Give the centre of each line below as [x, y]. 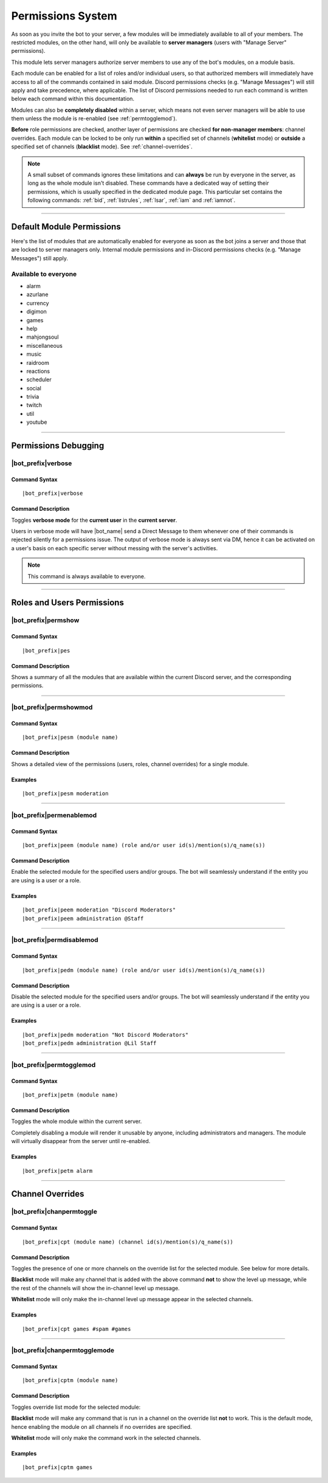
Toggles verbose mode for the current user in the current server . [94, 520]
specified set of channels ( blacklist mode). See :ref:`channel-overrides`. [102, 147]
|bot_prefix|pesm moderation [65, 794]
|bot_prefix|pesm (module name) [70, 738]
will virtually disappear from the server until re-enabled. [81, 1141]
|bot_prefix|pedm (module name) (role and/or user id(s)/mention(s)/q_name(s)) [144, 970]
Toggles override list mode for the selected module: [76, 1407]
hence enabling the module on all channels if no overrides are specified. [102, 1426]
